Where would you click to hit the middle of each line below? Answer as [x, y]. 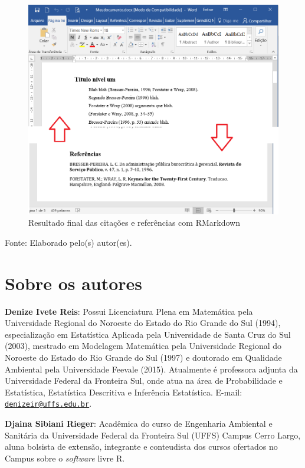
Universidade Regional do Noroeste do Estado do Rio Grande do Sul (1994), [143, 323]
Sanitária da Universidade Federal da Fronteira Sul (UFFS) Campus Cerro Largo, [153, 435]
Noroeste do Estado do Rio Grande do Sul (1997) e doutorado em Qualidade [143, 357]
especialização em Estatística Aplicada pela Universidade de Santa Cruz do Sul [148, 334]
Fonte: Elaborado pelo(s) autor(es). [68, 242]
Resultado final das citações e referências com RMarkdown [134, 223]
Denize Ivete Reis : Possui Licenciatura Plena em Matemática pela [129, 311]
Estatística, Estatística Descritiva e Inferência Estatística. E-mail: [124, 392]
